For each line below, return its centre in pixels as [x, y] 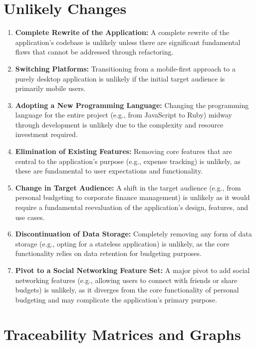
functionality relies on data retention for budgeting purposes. [108, 253]
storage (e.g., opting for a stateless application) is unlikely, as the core [122, 243]
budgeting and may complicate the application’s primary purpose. [116, 299]
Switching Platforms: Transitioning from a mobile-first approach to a [125, 68]
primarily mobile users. [50, 88]
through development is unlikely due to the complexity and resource [119, 124]
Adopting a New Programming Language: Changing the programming [132, 105]
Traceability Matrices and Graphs [122, 334]
